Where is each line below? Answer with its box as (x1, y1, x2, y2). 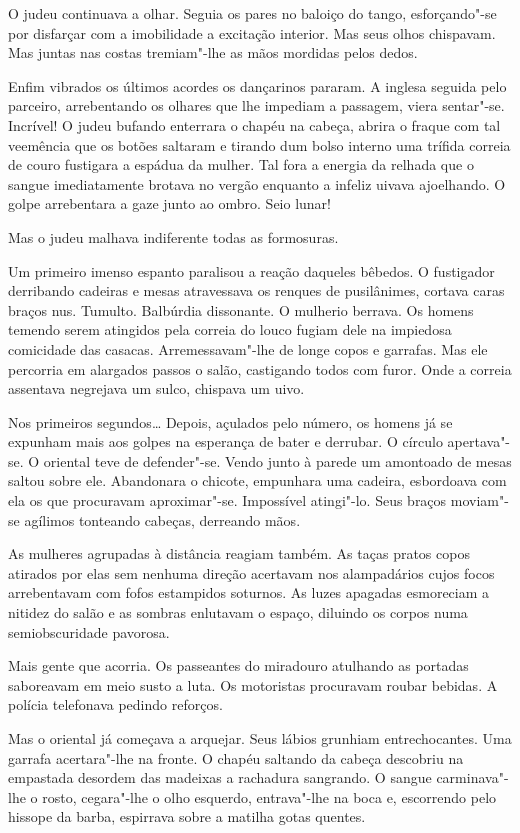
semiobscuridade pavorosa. (8, 621, 170, 642)
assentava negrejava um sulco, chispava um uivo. (8, 378, 305, 399)
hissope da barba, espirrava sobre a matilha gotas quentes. (8, 806, 366, 827)
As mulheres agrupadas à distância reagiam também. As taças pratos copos (8, 543, 470, 564)
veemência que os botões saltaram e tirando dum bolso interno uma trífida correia (8, 134, 511, 155)
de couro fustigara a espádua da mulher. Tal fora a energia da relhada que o (8, 154, 474, 175)
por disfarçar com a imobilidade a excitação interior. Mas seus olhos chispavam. (8, 22, 496, 43)
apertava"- (447, 431, 511, 452)
